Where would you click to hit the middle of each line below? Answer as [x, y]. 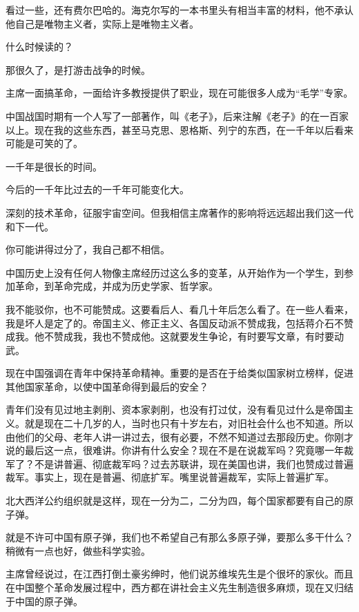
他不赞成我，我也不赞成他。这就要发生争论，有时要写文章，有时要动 [189, 336]
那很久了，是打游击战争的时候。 [78, 69]
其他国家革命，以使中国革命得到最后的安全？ [107, 386]
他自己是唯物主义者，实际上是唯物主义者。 [102, 23]
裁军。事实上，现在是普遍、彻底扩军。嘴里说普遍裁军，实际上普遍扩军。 [170, 477]
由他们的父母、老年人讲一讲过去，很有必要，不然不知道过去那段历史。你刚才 [179, 436]
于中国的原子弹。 [44, 601]
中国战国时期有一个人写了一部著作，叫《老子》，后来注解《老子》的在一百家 [177, 116]
